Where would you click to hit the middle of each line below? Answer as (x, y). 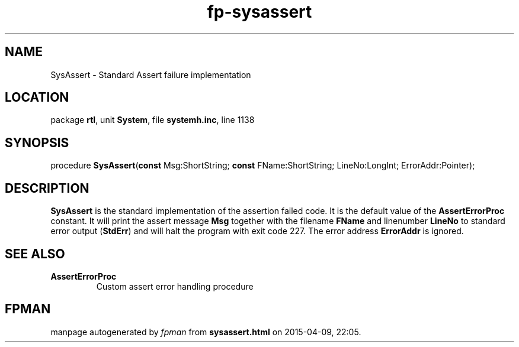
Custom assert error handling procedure (175, 286)
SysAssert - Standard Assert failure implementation (151, 74)
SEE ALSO (35, 254)
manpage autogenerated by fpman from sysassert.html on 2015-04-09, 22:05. (206, 332)
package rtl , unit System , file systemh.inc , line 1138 (153, 120)
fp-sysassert (259, 12)
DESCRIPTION (47, 188)
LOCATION (37, 98)
